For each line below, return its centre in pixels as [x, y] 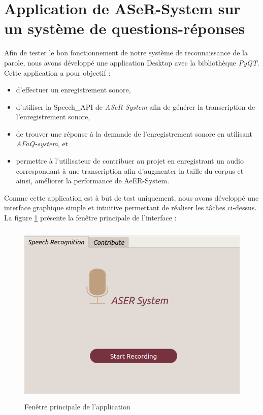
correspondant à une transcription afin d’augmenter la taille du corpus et [130, 170]
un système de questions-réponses [125, 28]
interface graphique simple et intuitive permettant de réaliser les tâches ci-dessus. [130, 207]
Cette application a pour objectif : [57, 72]
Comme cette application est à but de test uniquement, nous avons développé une [131, 197]
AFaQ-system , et [42, 143]
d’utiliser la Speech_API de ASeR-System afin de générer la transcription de [136, 106]
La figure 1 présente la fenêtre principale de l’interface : [90, 218]
